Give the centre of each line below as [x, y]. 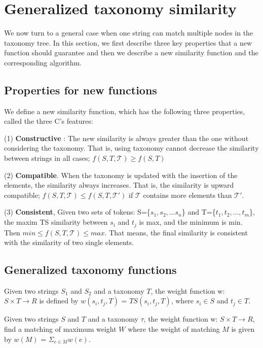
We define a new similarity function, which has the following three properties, [125, 111]
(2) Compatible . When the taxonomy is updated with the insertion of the [121, 175]
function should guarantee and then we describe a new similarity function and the [131, 53]
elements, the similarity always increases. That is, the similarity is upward [119, 185]
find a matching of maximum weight [60, 329]
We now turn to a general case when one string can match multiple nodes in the [129, 33]
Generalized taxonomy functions [90, 270]
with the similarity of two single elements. [69, 242]
